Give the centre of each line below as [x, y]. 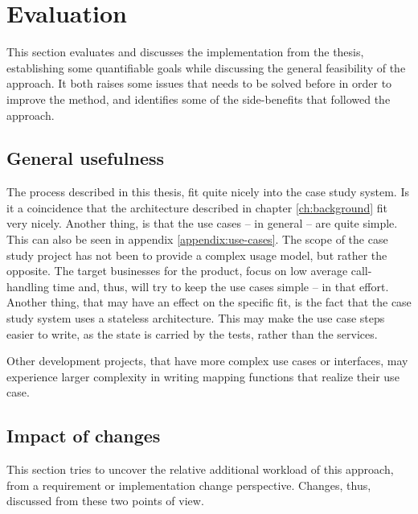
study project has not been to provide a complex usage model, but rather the [197, 255]
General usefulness [86, 158]
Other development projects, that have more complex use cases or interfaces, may [207, 361]
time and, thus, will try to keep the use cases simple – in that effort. [221, 286]
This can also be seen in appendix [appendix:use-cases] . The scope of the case [197, 239]
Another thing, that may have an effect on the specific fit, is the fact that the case [209, 302]
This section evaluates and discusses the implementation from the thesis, [185, 52]
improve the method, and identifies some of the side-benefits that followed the [199, 99]
